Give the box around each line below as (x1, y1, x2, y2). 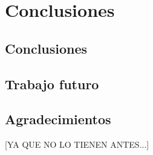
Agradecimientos (5, 110, 111, 128)
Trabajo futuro (5, 74, 99, 93)
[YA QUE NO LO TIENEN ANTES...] (5, 138, 149, 151)
